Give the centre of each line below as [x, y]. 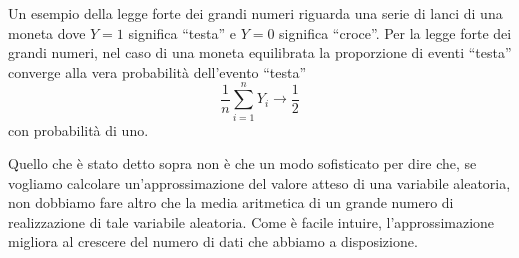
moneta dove [47, 32]
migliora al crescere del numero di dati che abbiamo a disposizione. [213, 241]
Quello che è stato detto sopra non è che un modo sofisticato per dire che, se [242, 163]
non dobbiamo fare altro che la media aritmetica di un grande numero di [231, 202]
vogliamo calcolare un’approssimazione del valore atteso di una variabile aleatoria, [259, 182]
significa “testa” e [182, 32]
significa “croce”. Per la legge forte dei [395, 32]
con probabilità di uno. [78, 129]
